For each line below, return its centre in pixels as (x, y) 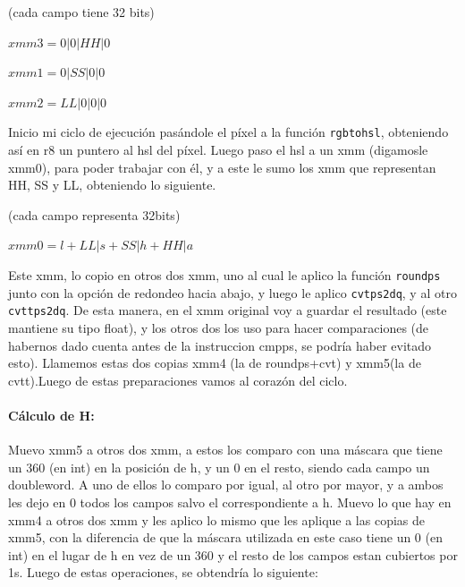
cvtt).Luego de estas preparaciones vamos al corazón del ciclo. (178, 380)
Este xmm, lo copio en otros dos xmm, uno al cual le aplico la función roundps (224, 275)
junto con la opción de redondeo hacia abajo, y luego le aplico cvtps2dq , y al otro (232, 292)
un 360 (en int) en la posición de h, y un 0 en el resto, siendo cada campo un (219, 467)
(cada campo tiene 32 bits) (81, 12)
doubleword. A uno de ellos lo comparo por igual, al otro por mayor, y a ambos (226, 485)
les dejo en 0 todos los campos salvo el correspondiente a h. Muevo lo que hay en (230, 502)
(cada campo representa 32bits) (94, 214)
